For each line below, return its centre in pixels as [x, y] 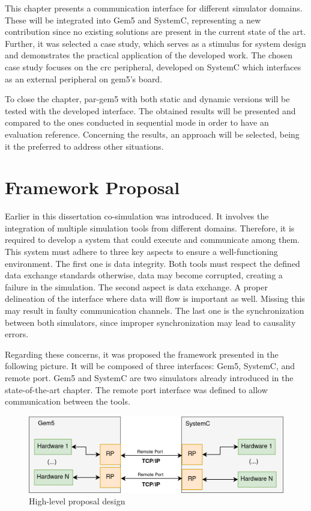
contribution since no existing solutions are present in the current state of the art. [155, 32]
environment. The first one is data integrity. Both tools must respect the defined [152, 263]
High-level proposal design [77, 501]
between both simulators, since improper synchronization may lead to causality [150, 322]
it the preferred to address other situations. [84, 146]
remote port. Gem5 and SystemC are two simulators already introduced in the [149, 377]
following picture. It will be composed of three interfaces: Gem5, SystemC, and [150, 366]
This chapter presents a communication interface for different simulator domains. [154, 8]
